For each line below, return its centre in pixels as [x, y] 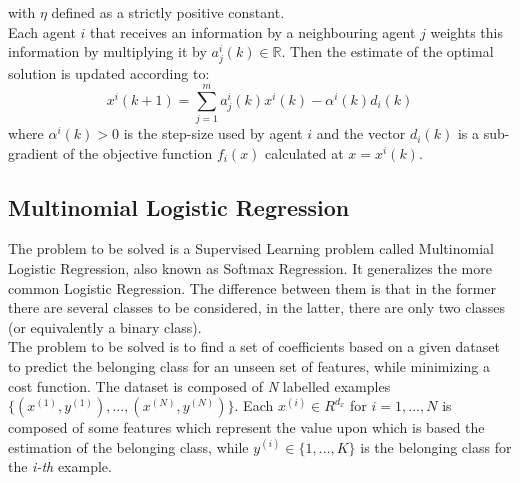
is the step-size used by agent [213, 133]
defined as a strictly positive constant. [168, 12]
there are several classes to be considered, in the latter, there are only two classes [257, 307]
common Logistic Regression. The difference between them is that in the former [252, 287]
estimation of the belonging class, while [128, 446]
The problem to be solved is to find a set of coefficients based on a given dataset [254, 346]
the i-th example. [60, 466]
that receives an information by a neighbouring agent [253, 31]
